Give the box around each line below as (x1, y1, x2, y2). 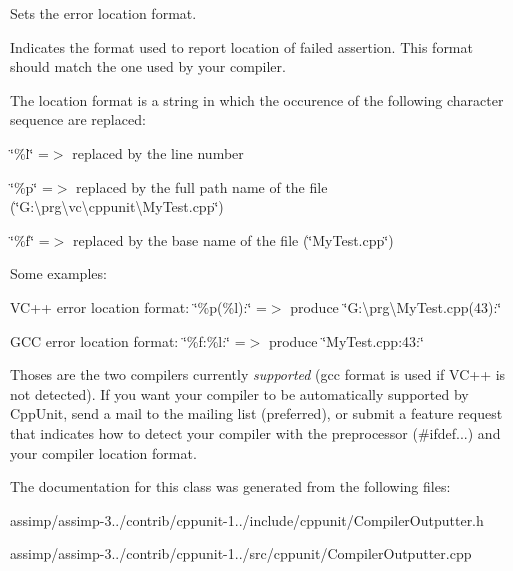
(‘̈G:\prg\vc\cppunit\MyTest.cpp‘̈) (10, 196, 224, 217)
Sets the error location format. (10, 3, 197, 23)
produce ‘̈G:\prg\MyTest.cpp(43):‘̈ (290, 296, 502, 317)
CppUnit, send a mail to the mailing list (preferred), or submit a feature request (10, 403, 503, 424)
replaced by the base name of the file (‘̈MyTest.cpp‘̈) (73, 229, 394, 250)
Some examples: (10, 263, 107, 284)
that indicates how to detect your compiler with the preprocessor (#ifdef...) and (10, 422, 501, 443)
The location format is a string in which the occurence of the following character (10, 89, 504, 110)
